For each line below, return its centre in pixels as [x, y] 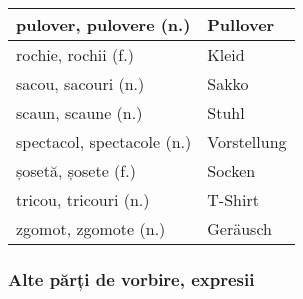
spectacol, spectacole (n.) [104, 141]
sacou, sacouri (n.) [80, 83]
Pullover [241, 24]
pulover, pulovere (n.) [103, 24]
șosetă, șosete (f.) [76, 170]
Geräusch [239, 228]
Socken [231, 170]
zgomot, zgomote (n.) [91, 228]
